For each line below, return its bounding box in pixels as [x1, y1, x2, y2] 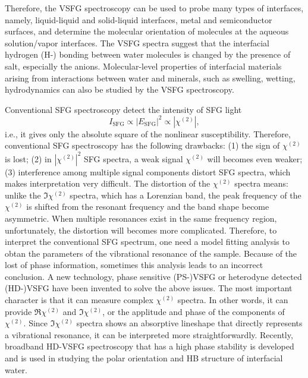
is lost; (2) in [5, 152, 52, 165]
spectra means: [234, 177, 288, 190]
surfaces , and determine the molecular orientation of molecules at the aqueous [5, 25, 289, 37]
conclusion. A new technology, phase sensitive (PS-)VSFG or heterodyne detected [5, 270, 302, 282]
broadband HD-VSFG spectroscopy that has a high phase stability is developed [5, 340, 294, 352]
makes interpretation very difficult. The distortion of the [5, 177, 210, 190]
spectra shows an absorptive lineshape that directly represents [76, 317, 303, 329]
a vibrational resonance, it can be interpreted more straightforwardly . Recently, [5, 328, 293, 341]
